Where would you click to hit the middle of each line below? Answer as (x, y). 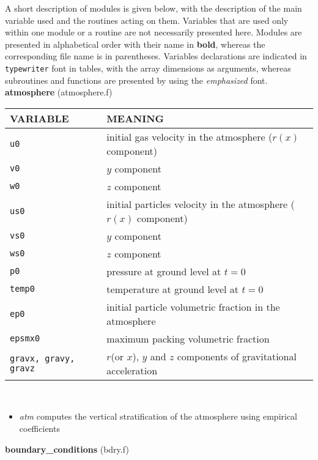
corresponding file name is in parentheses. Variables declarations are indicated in (156, 56)
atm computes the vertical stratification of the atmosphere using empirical (158, 416)
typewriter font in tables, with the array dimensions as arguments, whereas (148, 68)
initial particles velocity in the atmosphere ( (201, 204)
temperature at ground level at (173, 289)
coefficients (39, 428)
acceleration (132, 370)
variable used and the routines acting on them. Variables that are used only (147, 20)
